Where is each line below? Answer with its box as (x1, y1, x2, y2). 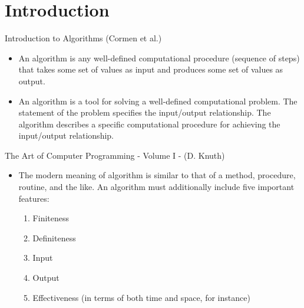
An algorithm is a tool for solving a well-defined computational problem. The (18, 94, 298, 107)
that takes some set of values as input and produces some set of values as (18, 63, 283, 76)
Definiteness (32, 231, 76, 244)
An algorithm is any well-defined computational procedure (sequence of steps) (18, 51, 300, 64)
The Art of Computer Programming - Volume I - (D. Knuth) (5, 149, 225, 161)
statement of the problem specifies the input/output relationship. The (18, 106, 271, 119)
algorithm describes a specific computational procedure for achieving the (18, 117, 280, 130)
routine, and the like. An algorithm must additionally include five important (18, 181, 295, 193)
